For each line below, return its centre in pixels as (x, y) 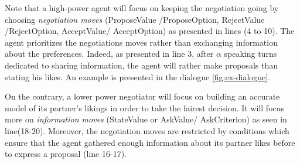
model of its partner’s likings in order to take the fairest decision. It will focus (145, 107)
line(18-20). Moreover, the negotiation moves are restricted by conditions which (147, 130)
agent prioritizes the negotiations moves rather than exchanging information (141, 42)
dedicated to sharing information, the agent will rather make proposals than (141, 65)
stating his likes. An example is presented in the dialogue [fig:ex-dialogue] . (138, 76)
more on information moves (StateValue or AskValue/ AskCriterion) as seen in (146, 119)
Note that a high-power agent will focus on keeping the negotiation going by (142, 8)
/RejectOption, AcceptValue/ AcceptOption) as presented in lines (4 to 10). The (150, 31)
